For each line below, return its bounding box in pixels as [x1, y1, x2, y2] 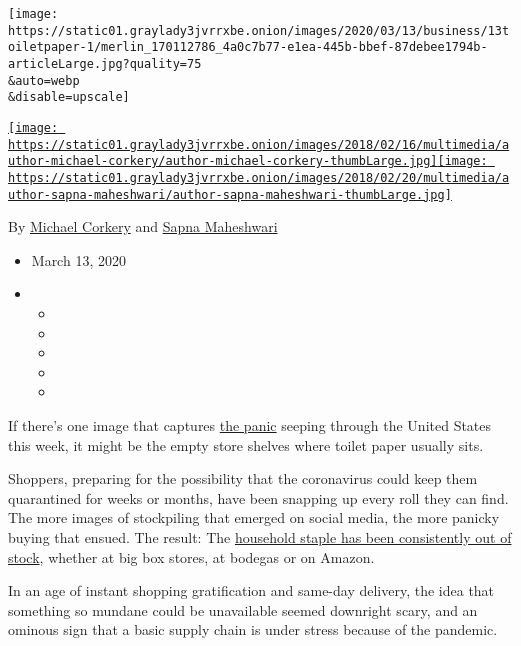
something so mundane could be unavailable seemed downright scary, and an [8, 599, 478, 620]
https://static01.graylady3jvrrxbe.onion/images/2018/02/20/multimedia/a [8, 170, 510, 185]
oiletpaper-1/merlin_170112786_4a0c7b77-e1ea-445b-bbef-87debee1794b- [8, 40, 488, 55]
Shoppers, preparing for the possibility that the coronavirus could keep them [8, 468, 478, 489]
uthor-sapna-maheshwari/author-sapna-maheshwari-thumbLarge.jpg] [8, 187, 452, 202]
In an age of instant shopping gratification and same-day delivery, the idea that [8, 580, 495, 601]
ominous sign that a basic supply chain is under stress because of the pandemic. [8, 619, 498, 640]
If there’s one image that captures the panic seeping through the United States [8, 414, 492, 435]
